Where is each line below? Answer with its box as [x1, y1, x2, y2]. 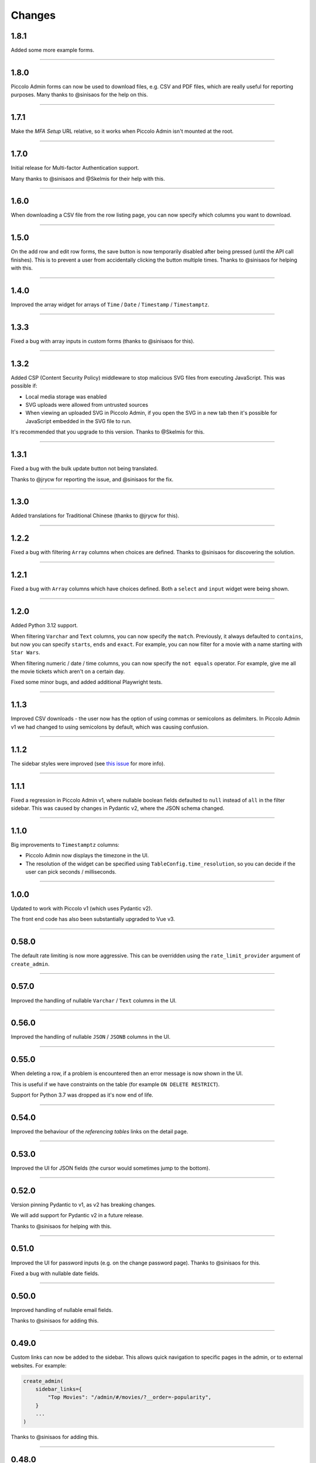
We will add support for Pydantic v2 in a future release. [11, 1212, 143, 1219]
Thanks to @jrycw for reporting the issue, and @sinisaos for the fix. [11, 476, 174, 483]
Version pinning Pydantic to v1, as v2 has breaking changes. [11, 1201, 156, 1208]
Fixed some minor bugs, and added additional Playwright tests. [11, 679, 163, 686]
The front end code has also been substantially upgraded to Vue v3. [11, 916, 176, 923]
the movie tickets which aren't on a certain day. [11, 668, 125, 675]
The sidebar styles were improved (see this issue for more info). [11, 760, 165, 767]
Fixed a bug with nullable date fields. [11, 1270, 99, 1277]
